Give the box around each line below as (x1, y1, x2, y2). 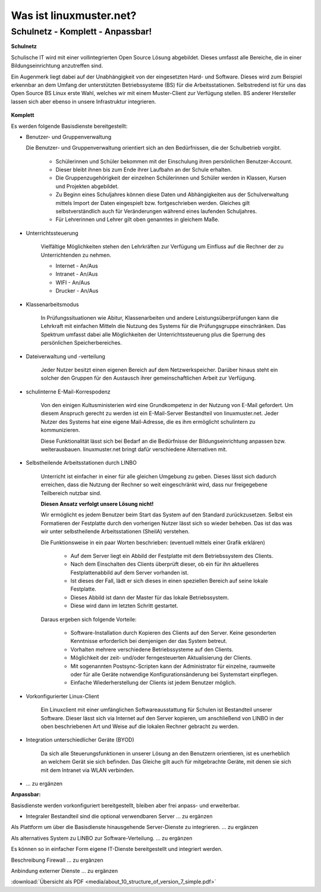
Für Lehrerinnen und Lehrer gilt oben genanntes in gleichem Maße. (55, 216, 220, 223)
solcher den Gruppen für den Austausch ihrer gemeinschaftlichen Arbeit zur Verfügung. (40, 374, 256, 382)
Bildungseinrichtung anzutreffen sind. (11, 62, 103, 70)
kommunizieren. (40, 427, 80, 434)
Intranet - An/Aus (55, 270, 98, 278)
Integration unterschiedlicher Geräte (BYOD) (26, 736, 135, 743)
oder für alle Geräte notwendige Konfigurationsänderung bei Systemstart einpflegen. (70, 671, 279, 677)
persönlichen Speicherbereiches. (40, 339, 122, 346)
